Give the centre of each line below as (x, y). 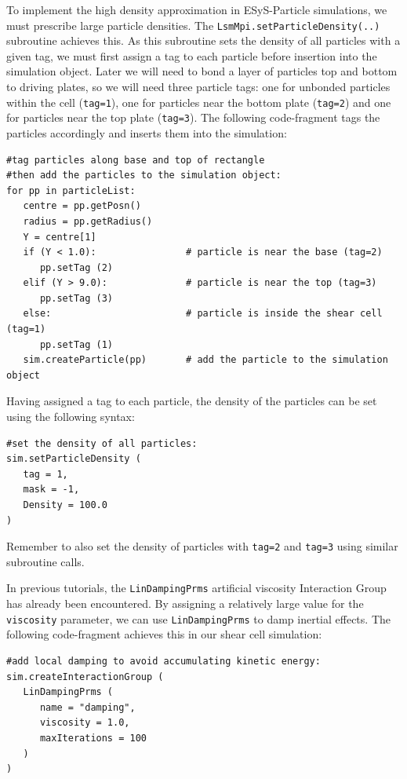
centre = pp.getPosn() (82, 206)
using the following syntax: (71, 417)
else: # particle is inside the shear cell (203, 314)
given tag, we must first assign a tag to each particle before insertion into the (192, 55)
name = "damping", (87, 707)
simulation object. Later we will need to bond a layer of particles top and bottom (202, 71)
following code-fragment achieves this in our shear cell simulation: (164, 634)
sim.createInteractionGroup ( (85, 677)
